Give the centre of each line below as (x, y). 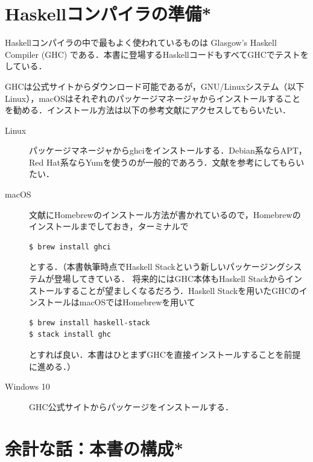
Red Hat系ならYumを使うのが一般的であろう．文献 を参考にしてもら (163, 162)
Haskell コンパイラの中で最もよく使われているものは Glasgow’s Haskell (141, 42)
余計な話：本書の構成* (94, 448)
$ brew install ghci (70, 247)
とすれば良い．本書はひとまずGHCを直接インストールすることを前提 (165, 354)
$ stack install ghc (70, 335)
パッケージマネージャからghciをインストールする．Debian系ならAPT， (168, 150)
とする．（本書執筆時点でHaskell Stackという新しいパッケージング (157, 267)
